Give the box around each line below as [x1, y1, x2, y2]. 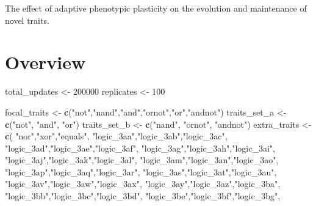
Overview [5, 50, 86, 75]
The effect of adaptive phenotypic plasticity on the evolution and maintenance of [5, 2, 307, 14]
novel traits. [5, 13, 49, 26]
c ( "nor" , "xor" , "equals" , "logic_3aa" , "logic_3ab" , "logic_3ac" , [5, 130, 228, 142]
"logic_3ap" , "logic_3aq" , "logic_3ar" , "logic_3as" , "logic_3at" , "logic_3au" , [5, 165, 277, 178]
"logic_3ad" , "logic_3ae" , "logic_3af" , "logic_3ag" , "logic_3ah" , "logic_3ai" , [5, 141, 275, 154]
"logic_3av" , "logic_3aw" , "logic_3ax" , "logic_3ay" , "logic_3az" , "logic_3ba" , [5, 177, 281, 190]
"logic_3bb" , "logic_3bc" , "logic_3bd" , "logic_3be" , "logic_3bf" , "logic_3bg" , [5, 189, 281, 202]
